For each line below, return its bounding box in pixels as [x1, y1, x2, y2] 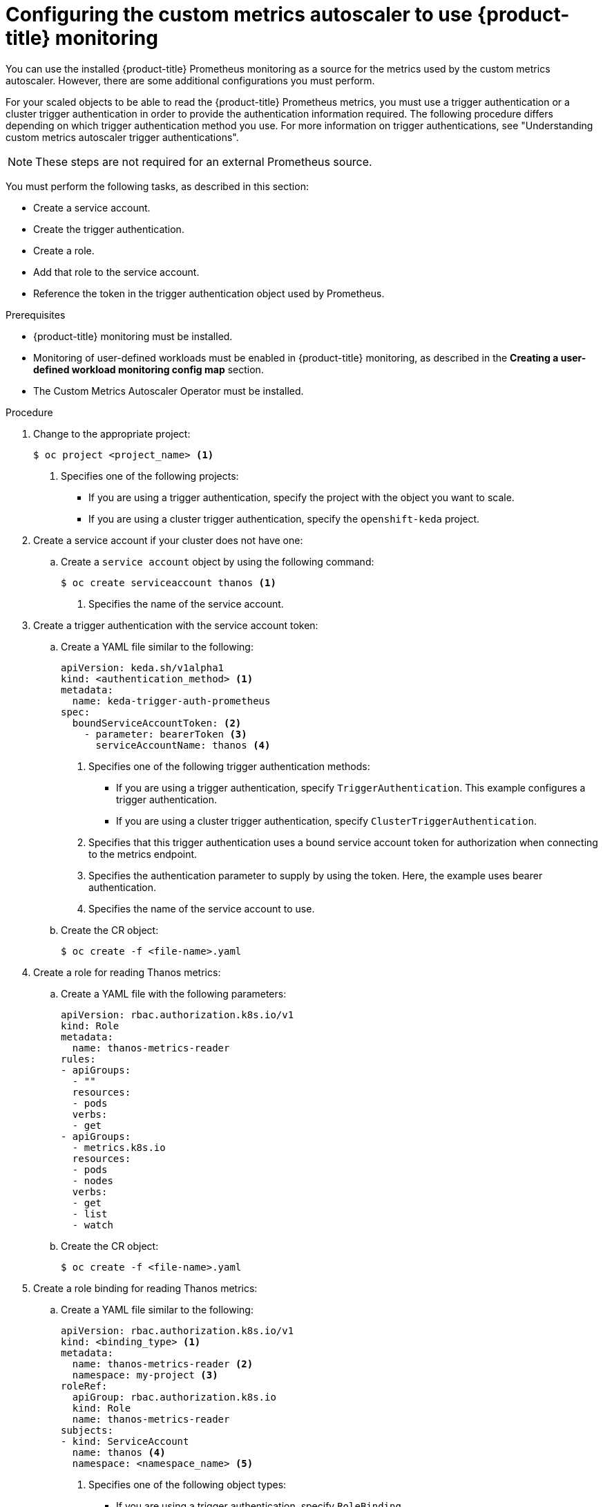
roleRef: [61, 1380, 108, 1392]
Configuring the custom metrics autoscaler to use [6, 3, 473, 26]
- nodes [72, 1174, 113, 1186]
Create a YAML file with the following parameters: [61, 987, 287, 1000]
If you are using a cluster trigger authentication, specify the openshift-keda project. [88, 512, 480, 525]
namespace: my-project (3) [72, 1369, 218, 1380]
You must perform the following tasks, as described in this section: [6, 180, 309, 192]
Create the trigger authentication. [33, 223, 184, 235]
